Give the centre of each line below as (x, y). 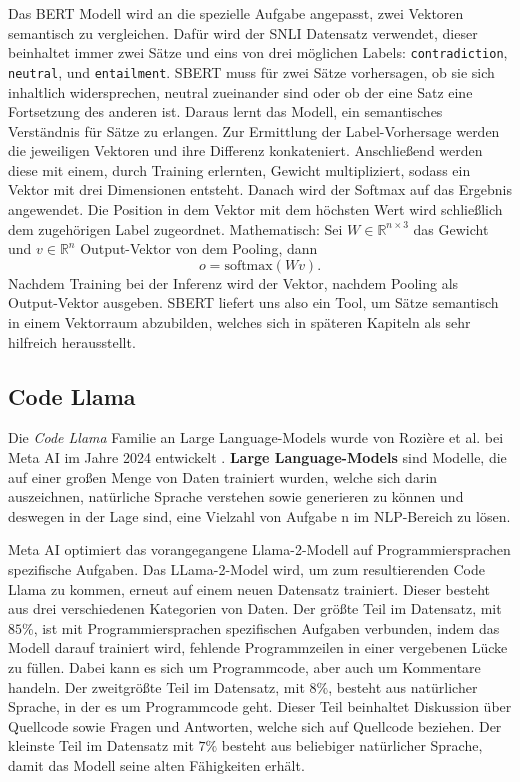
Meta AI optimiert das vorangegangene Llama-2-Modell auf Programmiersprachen (259, 549)
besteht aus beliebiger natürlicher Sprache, (352, 745)
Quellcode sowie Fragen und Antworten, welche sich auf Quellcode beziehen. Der (255, 725)
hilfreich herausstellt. (72, 341)
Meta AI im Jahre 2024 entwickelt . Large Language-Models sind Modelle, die (257, 457)
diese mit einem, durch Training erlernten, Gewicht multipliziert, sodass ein (239, 169)
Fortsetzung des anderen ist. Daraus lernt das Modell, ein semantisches (225, 111)
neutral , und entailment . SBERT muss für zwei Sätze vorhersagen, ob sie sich (251, 71)
